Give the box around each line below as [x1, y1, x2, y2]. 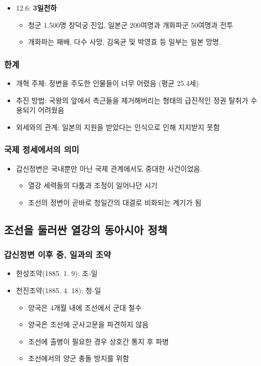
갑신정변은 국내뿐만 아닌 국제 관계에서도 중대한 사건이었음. [16, 163, 202, 173]
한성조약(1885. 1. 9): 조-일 [16, 268, 98, 279]
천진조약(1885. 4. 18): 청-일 [16, 285, 101, 295]
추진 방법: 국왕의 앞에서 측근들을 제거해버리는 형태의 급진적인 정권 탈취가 [16, 95, 248, 105]
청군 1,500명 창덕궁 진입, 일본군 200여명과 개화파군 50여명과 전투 [28, 19, 233, 30]
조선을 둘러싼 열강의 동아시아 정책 [4, 221, 167, 237]
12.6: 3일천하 [16, 3, 57, 13]
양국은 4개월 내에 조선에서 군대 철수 [28, 302, 142, 312]
